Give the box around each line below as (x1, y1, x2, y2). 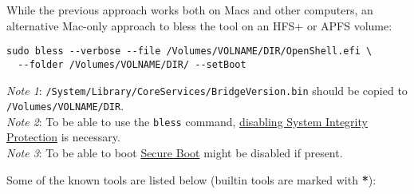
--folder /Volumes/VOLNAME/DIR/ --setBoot (18, 58, 246, 70)
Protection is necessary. (6, 129, 120, 145)
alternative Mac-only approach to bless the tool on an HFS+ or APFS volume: (6, 17, 392, 34)
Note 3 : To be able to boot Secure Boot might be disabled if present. (6, 145, 343, 161)
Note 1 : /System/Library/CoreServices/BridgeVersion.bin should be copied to (6, 81, 408, 98)
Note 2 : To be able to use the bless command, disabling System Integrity (6, 113, 368, 129)
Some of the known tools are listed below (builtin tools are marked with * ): (6, 171, 377, 188)
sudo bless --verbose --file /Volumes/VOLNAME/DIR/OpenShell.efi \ (6, 46, 373, 57)
